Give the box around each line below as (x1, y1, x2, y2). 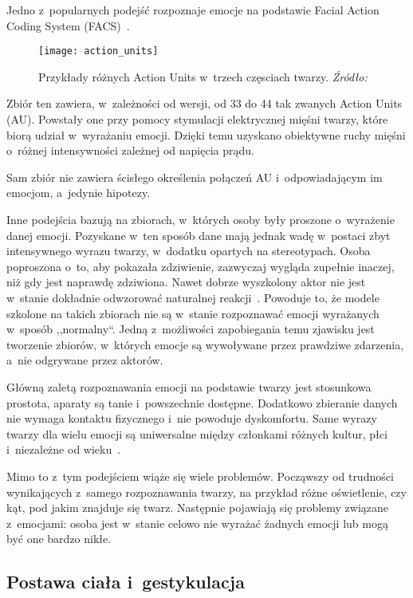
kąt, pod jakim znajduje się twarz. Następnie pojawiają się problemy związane (6, 499, 389, 516)
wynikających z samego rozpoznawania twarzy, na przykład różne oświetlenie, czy (6, 483, 407, 500)
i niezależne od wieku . (6, 441, 121, 458)
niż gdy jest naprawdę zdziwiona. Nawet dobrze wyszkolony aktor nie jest (6, 273, 366, 290)
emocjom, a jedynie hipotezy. (6, 184, 151, 201)
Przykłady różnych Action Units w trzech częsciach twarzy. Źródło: (38, 68, 368, 85)
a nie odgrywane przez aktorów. (6, 352, 163, 368)
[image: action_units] (38, 45, 159, 57)
